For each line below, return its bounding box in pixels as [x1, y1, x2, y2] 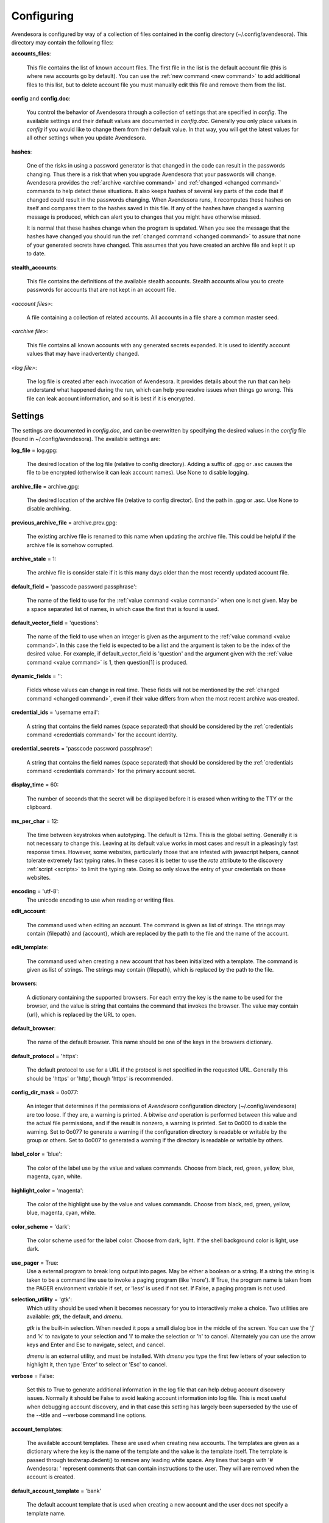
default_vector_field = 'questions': [11, 619, 99, 626]
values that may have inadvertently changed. [26, 350, 140, 358]
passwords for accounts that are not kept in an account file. [26, 286, 177, 294]
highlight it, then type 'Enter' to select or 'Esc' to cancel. [26, 1361, 168, 1368]
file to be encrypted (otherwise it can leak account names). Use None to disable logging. [26, 469, 249, 476]
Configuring [11, 9, 74, 23]
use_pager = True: [11, 1259, 59, 1267]
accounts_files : [11, 50, 51, 57]
